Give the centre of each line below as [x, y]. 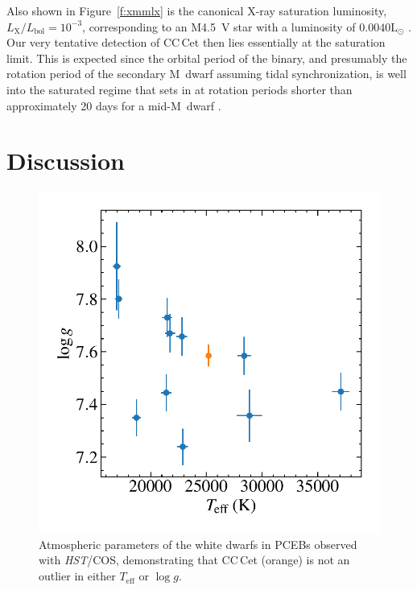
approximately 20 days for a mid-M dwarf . [114, 105]
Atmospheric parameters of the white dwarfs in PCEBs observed [198, 544]
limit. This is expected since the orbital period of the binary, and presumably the [207, 58]
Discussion [66, 161]
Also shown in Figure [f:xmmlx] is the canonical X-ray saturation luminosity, [197, 10]
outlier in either [77, 576]
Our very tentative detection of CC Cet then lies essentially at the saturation [196, 42]
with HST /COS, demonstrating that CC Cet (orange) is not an [194, 560]
